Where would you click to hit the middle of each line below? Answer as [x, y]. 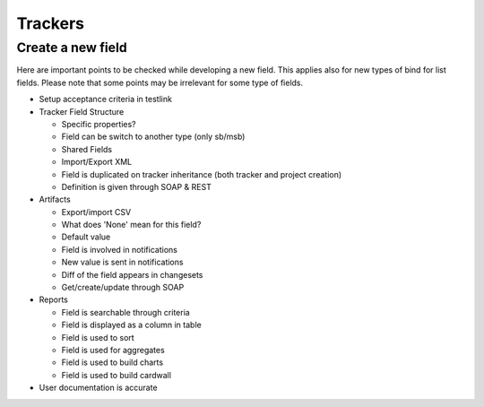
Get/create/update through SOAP [123, 288]
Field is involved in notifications [120, 249]
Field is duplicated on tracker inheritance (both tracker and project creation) [202, 174]
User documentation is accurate [98, 388]
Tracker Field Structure [82, 111]
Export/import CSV [96, 212]
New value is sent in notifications [122, 262]
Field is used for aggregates [113, 350]
